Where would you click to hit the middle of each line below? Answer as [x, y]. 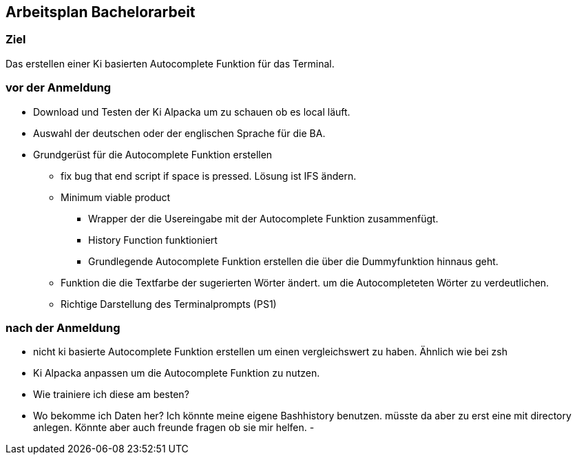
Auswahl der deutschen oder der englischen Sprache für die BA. [179, 133]
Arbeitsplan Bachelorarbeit [101, 12]
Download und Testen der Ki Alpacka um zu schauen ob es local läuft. [192, 112]
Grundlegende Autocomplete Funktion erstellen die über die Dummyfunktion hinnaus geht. [293, 261]
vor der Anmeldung [59, 88]
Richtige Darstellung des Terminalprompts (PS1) [169, 304]
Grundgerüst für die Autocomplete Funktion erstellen [153, 154]
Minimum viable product [116, 197]
